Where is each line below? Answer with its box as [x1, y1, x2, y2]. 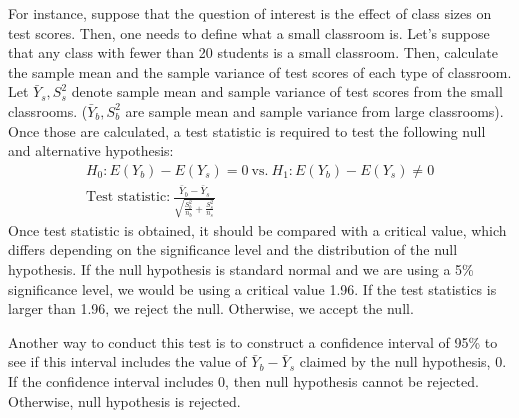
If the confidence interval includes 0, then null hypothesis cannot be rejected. [8, 370, 479, 391]
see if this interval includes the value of [8, 351, 247, 372]
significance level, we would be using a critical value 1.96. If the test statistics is [8, 278, 497, 299]
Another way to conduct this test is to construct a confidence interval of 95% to [8, 331, 498, 352]
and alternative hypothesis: [8, 140, 174, 161]
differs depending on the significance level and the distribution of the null [8, 239, 458, 260]
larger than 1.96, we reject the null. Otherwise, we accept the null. [8, 298, 414, 319]
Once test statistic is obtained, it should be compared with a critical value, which [8, 219, 507, 240]
